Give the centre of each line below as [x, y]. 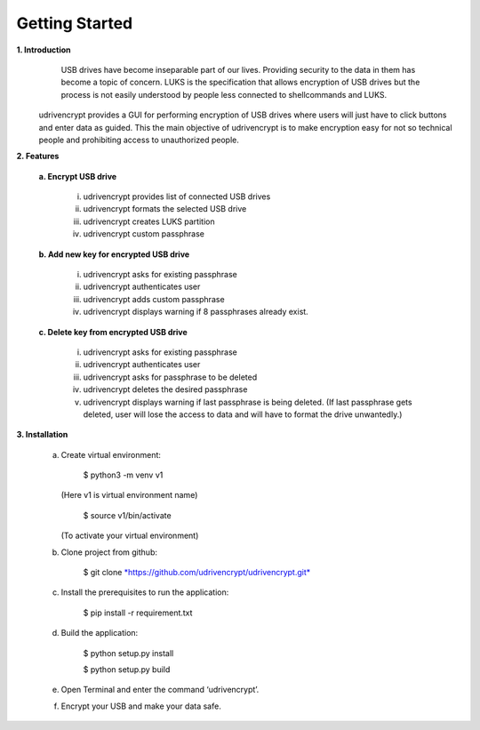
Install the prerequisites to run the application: [145, 592]
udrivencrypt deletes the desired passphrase [165, 389]
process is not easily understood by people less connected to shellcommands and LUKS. [224, 94]
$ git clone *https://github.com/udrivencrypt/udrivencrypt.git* [197, 573]
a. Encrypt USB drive [78, 176]
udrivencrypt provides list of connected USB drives [177, 197]
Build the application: [100, 633]
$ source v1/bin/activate [128, 515]
